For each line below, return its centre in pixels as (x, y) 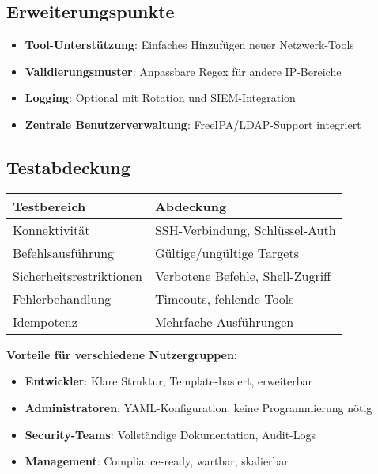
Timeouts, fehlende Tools (224, 298)
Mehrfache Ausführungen (224, 321)
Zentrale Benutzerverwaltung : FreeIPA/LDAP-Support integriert (193, 124)
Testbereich (49, 206)
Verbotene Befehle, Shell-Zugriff (243, 275)
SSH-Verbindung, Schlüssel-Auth (245, 229)
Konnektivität (51, 229)
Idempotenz (45, 321)
